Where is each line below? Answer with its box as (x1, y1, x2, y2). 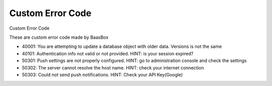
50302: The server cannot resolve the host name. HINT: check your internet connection (22, 64, 204, 70)
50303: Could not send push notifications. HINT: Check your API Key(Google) (22, 71, 183, 77)
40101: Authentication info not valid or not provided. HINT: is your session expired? (22, 50, 193, 56)
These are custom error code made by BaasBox (9, 34, 109, 40)
